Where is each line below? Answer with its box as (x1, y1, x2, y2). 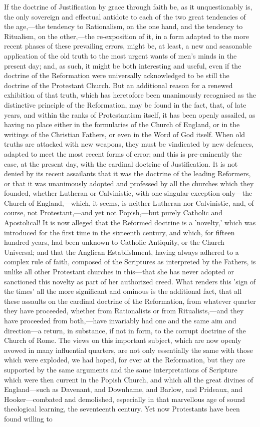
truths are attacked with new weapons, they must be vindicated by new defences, (4, 139, 254, 149)
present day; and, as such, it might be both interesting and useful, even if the (4, 60, 241, 71)
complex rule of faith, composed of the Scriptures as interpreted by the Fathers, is (4, 256, 256, 267)
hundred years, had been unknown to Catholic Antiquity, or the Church (4, 237, 224, 247)
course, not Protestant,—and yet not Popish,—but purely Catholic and (4, 207, 222, 218)
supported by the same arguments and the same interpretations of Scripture (4, 364, 237, 374)
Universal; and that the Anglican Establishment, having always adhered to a (4, 246, 239, 257)
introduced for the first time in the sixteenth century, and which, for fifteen (4, 227, 235, 237)
